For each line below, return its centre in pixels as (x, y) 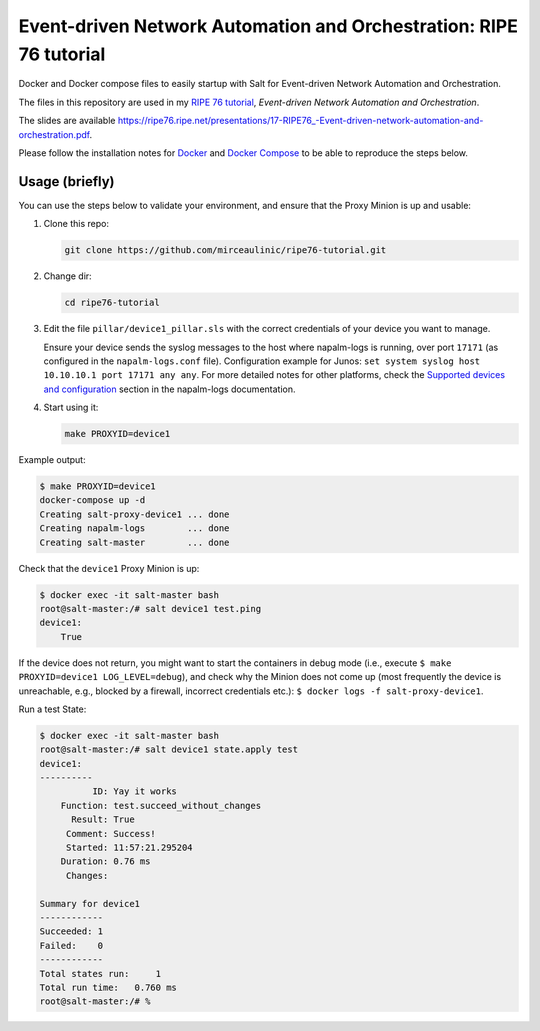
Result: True (103, 819)
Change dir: (67, 276)
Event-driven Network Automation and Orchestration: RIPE (268, 26)
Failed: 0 (71, 945)
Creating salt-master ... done (134, 542)
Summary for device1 (89, 903)
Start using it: (71, 407)
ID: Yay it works (134, 791)
